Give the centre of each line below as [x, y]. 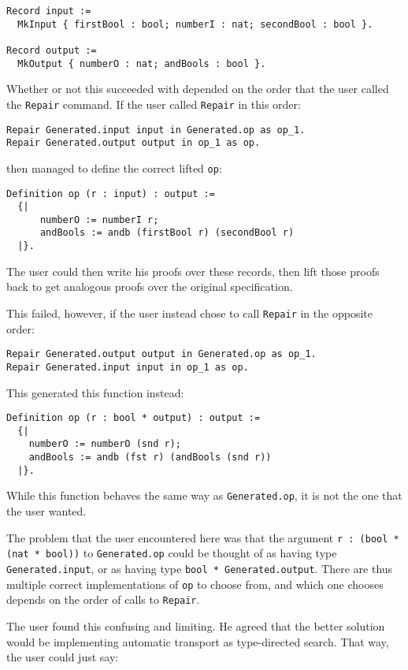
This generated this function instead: [95, 392]
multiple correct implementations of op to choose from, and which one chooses [195, 584]
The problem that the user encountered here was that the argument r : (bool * [203, 537]
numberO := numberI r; [99, 220]
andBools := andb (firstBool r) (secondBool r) [167, 233]
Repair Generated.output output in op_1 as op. [134, 143]
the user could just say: [63, 657]
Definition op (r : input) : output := [111, 194]
